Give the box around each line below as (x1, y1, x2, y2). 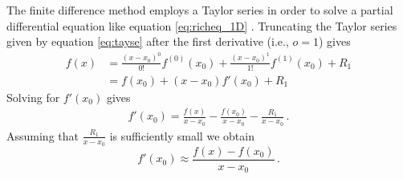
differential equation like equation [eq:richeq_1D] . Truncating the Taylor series (6, 17, 397, 34)
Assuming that (6, 127, 79, 144)
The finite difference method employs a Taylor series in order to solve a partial (6, 2, 393, 18)
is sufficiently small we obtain (109, 127, 254, 144)
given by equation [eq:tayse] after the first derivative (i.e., (6, 33, 289, 50)
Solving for (6, 88, 60, 105)
